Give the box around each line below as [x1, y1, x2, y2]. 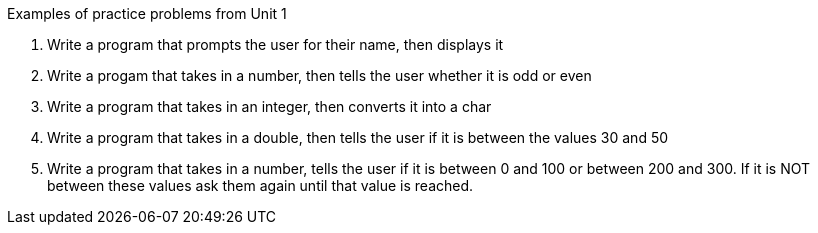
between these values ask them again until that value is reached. [47, 177, 474, 194]
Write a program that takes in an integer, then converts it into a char [47, 98, 492, 115]
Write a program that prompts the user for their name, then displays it [47, 36, 504, 53]
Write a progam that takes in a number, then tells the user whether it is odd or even [47, 67, 592, 84]
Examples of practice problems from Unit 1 [7, 5, 287, 22]
